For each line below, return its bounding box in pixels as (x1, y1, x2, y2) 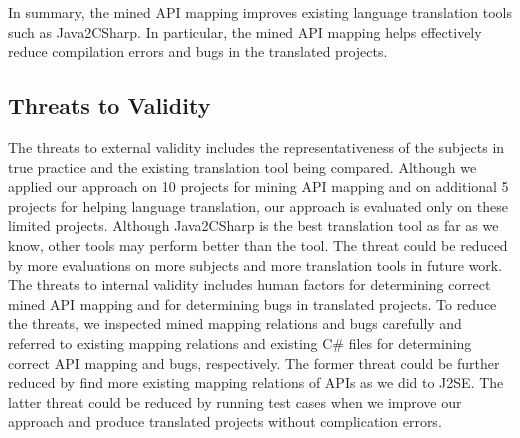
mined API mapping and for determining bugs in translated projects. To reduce (8, 293, 497, 314)
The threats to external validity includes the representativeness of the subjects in (8, 136, 505, 157)
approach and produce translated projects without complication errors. (8, 411, 442, 432)
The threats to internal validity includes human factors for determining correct (8, 274, 491, 295)
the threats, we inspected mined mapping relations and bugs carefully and (8, 313, 462, 334)
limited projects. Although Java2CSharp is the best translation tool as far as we (8, 215, 499, 236)
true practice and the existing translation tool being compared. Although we (8, 156, 477, 177)
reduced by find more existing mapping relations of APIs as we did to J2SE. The (8, 372, 504, 393)
